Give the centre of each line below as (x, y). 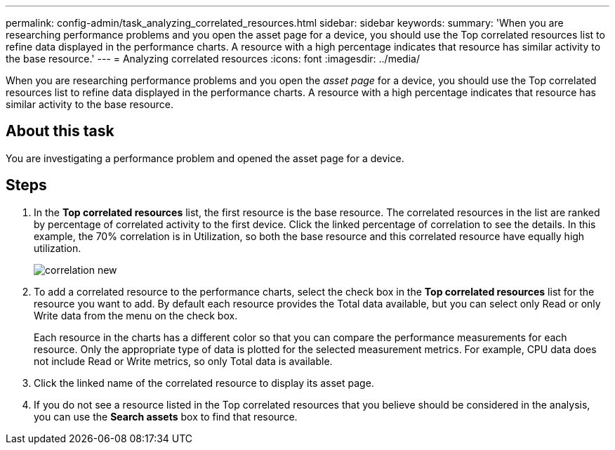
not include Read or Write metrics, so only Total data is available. (183, 361)
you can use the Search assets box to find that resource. (166, 416)
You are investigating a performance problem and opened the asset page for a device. (205, 158)
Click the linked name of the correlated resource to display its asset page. (204, 383)
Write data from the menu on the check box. (136, 315)
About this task (60, 131)
